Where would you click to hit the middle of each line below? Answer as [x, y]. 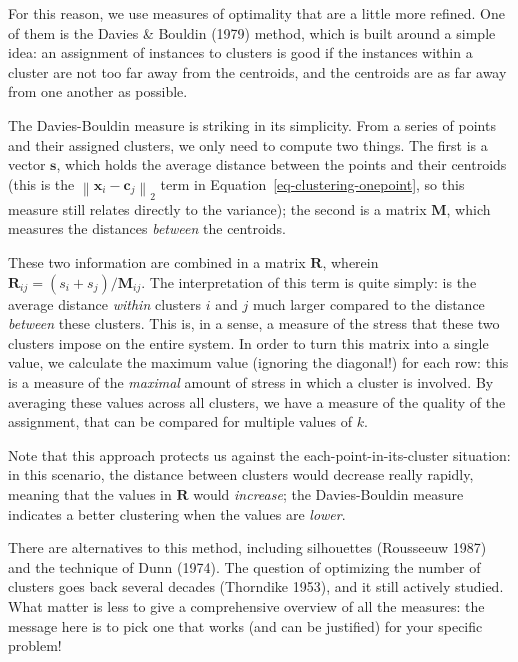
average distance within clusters [105, 303]
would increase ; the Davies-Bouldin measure [328, 493]
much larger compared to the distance [368, 303]
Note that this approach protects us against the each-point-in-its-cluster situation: [259, 454]
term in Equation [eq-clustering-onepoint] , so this [312, 183]
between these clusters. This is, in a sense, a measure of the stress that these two [254, 323]
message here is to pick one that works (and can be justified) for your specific [245, 625]
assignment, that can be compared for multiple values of [180, 421]
